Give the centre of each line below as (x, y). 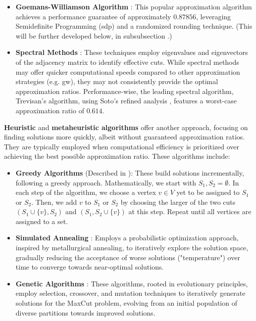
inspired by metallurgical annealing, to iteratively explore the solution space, (132, 248)
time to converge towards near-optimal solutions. (90, 267)
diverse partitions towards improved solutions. (85, 312)
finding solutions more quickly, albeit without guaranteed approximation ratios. (125, 137)
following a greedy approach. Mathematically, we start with (106, 182)
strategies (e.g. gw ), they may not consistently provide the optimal (117, 81)
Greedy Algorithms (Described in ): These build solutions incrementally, (130, 172)
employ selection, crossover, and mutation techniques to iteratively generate (130, 293)
